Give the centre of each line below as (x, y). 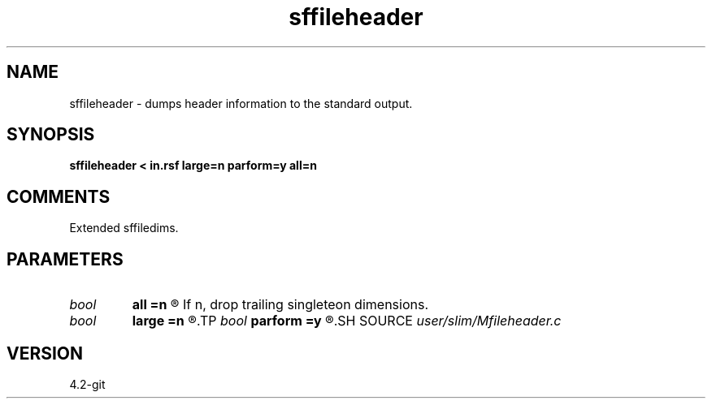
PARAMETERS (65, 259)
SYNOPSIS (51, 135)
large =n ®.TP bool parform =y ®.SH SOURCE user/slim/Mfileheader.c (347, 321)
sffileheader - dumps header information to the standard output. (241, 103)
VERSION (45, 353)
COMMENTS (59, 196)
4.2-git (87, 384)
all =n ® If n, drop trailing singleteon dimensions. (280, 305)
